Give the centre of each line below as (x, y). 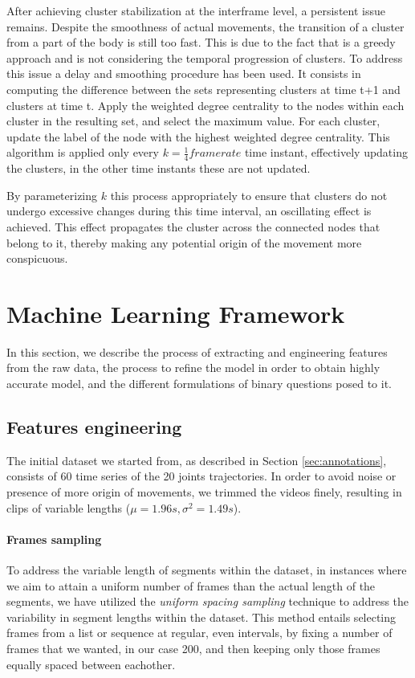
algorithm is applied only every (83, 152)
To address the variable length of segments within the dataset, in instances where (207, 570)
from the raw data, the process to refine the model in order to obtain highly (193, 368)
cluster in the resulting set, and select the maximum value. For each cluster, (193, 121)
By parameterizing (52, 195)
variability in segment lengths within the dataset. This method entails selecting (201, 617)
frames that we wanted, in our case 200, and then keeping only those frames (193, 648)
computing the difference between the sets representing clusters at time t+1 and (203, 89)
